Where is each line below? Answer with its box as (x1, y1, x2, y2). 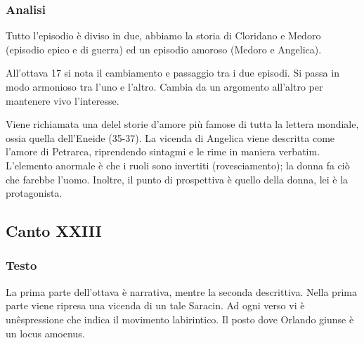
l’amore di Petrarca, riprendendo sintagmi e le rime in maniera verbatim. (6, 144, 320, 159)
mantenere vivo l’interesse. (6, 93, 119, 108)
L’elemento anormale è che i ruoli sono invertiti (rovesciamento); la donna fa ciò (6, 157, 350, 172)
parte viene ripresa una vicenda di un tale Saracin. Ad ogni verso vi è (6, 298, 305, 313)
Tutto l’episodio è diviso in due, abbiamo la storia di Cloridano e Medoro (6, 28, 321, 43)
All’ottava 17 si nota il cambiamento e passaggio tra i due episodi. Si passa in (6, 65, 339, 80)
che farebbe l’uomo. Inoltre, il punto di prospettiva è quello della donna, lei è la (6, 171, 349, 186)
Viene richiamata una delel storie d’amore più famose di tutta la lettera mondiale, (6, 117, 359, 131)
